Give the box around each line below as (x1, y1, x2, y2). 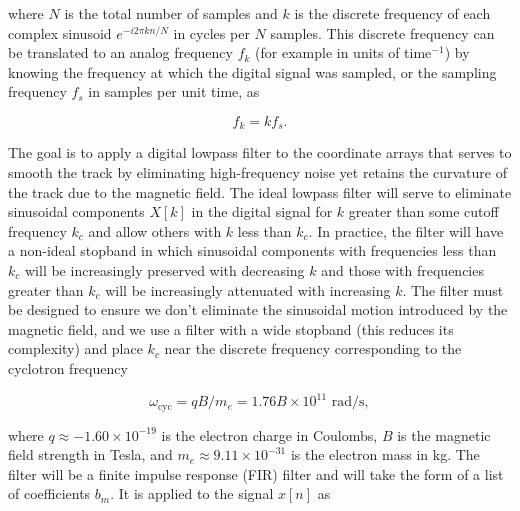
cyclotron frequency (8, 357, 128, 378)
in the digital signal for (191, 201, 333, 222)
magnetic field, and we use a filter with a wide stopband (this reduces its (8, 318, 454, 339)
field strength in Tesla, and (8, 444, 173, 465)
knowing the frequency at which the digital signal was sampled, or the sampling (8, 61, 497, 82)
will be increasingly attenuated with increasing (105, 279, 391, 300)
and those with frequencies (321, 259, 484, 280)
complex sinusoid (8, 22, 112, 43)
